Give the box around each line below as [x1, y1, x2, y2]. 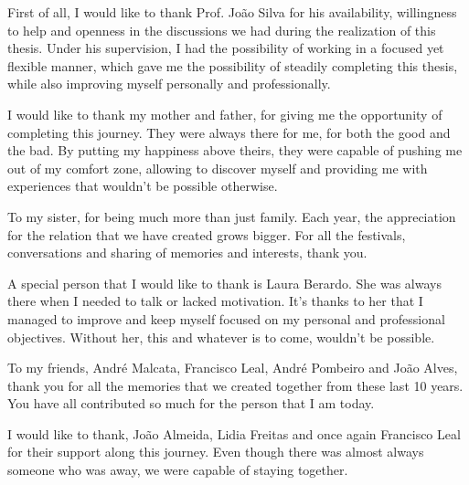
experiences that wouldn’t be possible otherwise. [7, 176, 278, 195]
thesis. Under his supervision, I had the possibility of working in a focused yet [7, 38, 444, 58]
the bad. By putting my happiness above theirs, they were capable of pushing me [7, 141, 463, 160]
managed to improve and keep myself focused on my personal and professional [7, 309, 445, 328]
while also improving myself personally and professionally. [7, 74, 331, 93]
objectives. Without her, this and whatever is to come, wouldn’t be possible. [7, 327, 435, 346]
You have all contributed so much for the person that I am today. [7, 394, 375, 413]
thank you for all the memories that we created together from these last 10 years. [7, 375, 464, 395]
